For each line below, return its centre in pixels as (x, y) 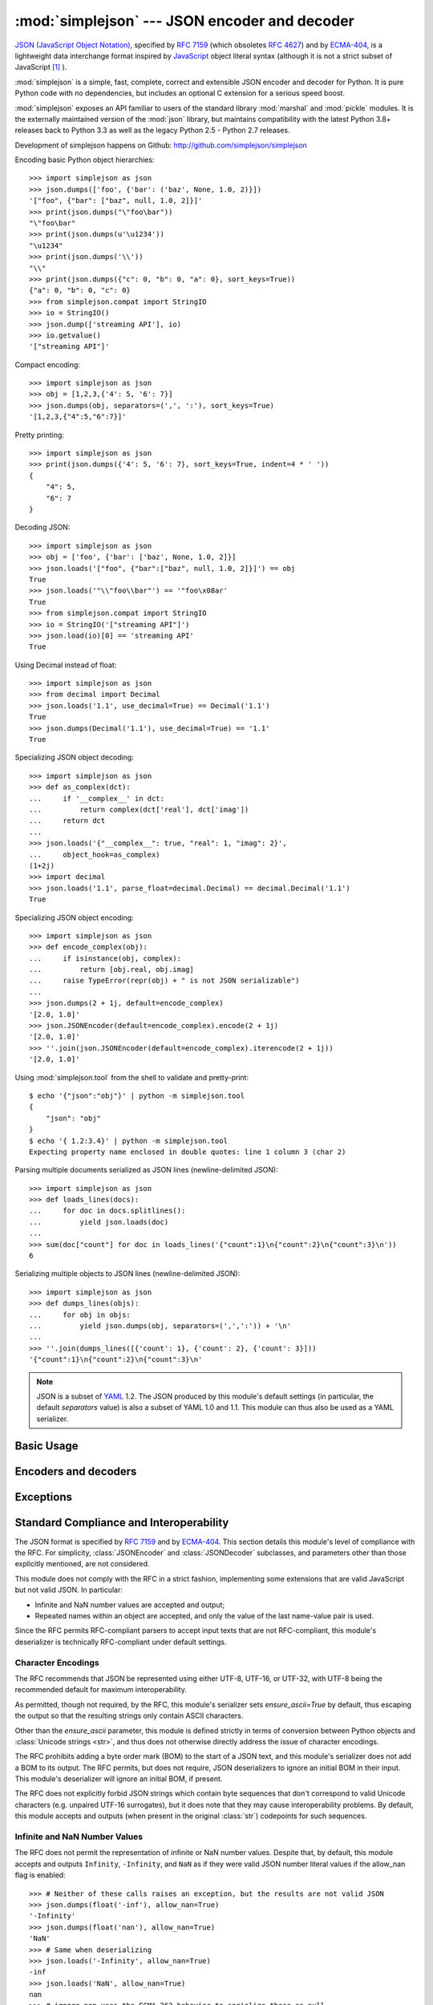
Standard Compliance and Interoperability (122, 1523)
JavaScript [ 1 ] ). (41, 67)
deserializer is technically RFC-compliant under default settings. (121, 1642)
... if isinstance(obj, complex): (105, 958)
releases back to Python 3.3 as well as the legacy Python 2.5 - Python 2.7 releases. (152, 130)
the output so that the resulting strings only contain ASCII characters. (129, 1715)
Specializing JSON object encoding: (74, 917)
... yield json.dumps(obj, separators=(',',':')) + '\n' (160, 1326)
